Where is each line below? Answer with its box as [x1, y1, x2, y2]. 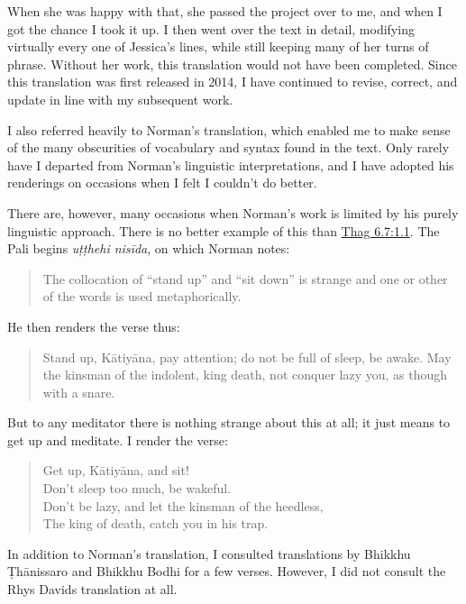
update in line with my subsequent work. [7, 89, 233, 108]
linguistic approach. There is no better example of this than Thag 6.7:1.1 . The [7, 221, 440, 240]
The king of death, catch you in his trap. [42, 514, 269, 533]
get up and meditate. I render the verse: [7, 430, 228, 449]
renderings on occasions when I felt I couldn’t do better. [7, 173, 317, 192]
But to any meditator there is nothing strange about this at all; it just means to [7, 413, 451, 432]
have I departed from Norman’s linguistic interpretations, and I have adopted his [7, 155, 454, 174]
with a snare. [42, 382, 115, 401]
